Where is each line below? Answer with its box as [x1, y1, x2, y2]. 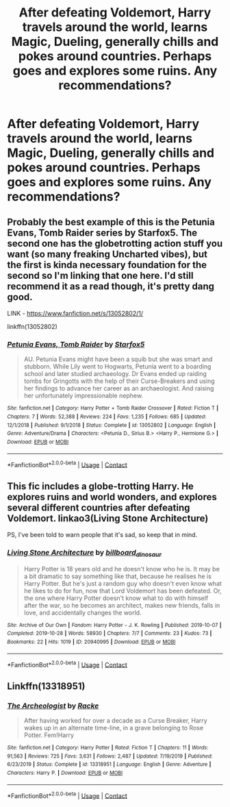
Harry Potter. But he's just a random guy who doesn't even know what [23, 579, 222, 587]
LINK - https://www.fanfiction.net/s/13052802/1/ [7, 310, 144, 317]
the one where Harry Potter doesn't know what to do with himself [23, 594, 209, 602]
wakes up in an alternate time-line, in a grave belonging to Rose [23, 723, 204, 732]
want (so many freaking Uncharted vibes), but [7, 248, 207, 260]
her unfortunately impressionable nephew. [23, 392, 144, 400]
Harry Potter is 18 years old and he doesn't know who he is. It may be [23, 564, 220, 573]
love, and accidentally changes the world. [23, 608, 142, 617]
